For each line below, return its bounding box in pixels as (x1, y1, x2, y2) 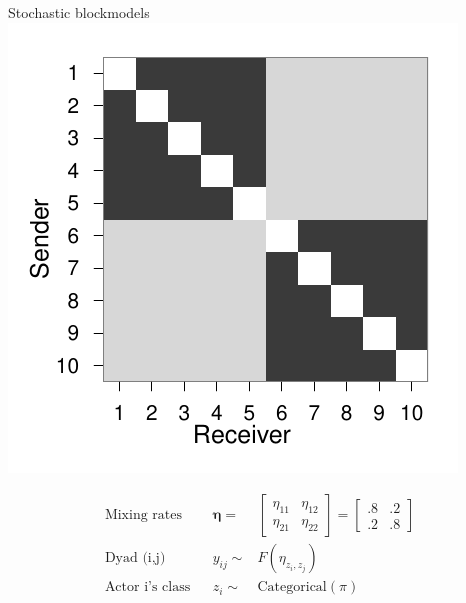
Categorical (257, 580, 327, 595)
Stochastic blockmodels (8, 2, 150, 22)
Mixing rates (104, 508, 182, 523)
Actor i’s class (104, 580, 191, 595)
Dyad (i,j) (104, 551, 166, 566)
